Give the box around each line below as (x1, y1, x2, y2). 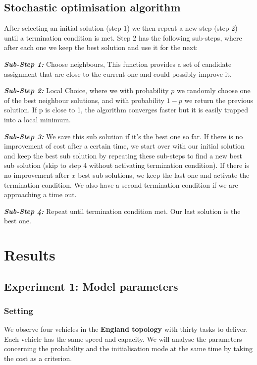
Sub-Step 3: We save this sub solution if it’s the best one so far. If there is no (4, 131, 243, 141)
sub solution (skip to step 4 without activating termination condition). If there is (4, 160, 250, 170)
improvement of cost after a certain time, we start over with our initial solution (4, 141, 245, 151)
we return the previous (184, 95, 254, 105)
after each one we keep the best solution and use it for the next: (4, 42, 198, 52)
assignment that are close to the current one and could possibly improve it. (4, 68, 232, 79)
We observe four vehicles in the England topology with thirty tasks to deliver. (4, 324, 248, 334)
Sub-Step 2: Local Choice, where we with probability (4, 85, 169, 96)
